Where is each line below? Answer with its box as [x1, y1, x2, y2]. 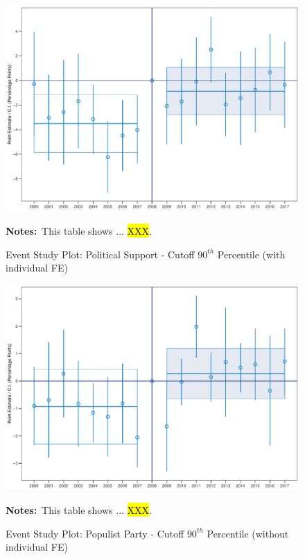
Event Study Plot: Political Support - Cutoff [6, 247, 195, 261]
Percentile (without [207, 526, 289, 540]
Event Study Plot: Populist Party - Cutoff [6, 526, 184, 540]
